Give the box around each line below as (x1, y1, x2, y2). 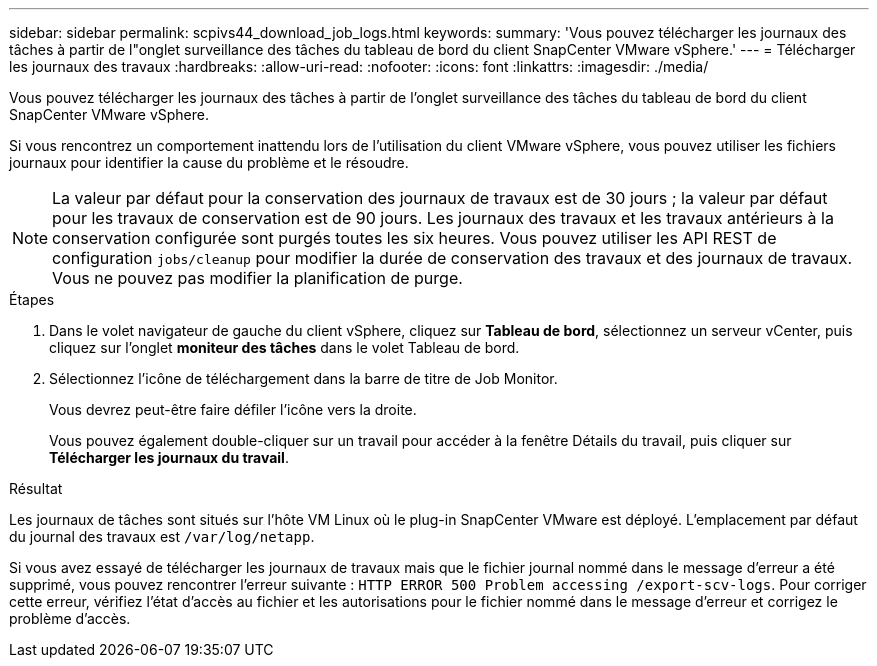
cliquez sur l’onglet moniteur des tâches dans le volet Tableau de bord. (49, 339, 520, 356)
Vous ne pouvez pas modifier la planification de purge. (52, 268, 463, 288)
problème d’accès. (9, 610, 131, 627)
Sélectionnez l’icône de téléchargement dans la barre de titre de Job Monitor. (49, 370, 558, 387)
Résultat (9, 480, 63, 497)
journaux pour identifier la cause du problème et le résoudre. (9, 154, 409, 171)
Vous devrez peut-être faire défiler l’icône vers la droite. (49, 401, 417, 418)
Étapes (9, 291, 55, 308)
